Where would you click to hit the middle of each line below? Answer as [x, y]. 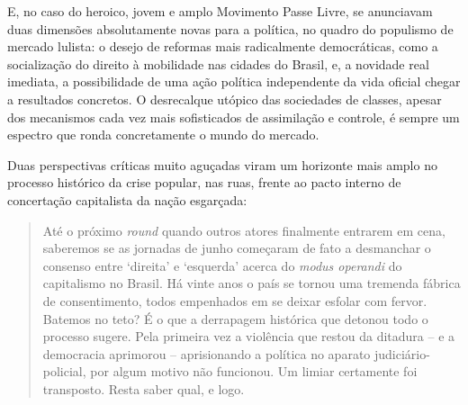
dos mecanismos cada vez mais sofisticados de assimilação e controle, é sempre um [234, 117]
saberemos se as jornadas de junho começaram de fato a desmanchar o [237, 248]
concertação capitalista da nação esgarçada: [127, 199]
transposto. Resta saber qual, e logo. [144, 388]
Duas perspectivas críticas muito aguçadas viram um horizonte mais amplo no [222, 164]
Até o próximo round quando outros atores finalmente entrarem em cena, [244, 230]
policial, [64, 371]
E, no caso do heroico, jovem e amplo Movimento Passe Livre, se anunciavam [220, 11]
